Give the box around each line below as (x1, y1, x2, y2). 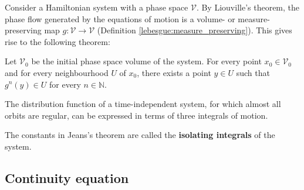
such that (236, 66, 270, 78)
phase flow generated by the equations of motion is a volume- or (5, 12, 235, 25)
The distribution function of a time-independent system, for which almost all (5, 98, 281, 110)
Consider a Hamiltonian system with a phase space (5, 1, 188, 13)
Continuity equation (5, 168, 129, 186)
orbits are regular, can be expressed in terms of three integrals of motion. (5, 109, 268, 121)
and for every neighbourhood (5, 66, 109, 78)
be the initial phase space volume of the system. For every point (31, 55, 262, 67)
